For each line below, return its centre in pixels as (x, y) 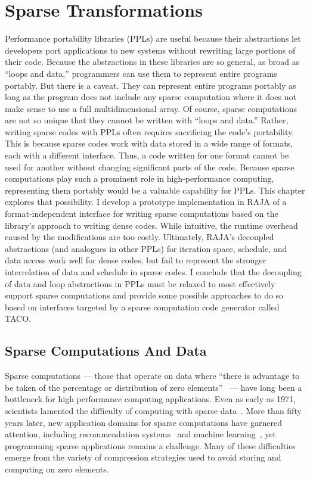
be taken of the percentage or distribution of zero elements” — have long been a (154, 387)
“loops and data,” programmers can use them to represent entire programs (141, 73)
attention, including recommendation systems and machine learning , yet (140, 434)
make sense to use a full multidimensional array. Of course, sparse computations (151, 108)
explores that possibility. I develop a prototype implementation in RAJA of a (146, 202)
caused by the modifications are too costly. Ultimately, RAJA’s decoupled (139, 237)
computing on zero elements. (57, 469)
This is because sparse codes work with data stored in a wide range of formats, (149, 143)
